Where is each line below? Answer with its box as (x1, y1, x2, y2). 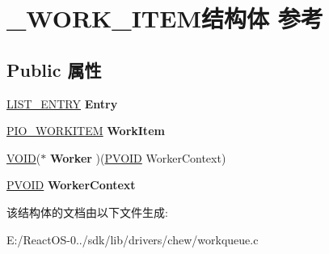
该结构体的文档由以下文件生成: (6, 203, 168, 220)
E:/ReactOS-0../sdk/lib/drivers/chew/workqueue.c (6, 231, 259, 248)
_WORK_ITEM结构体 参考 (6, 2, 323, 35)
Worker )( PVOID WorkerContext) (49, 149, 226, 166)
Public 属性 (6, 57, 102, 82)
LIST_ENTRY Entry (6, 95, 118, 112)
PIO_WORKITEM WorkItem (6, 122, 165, 139)
